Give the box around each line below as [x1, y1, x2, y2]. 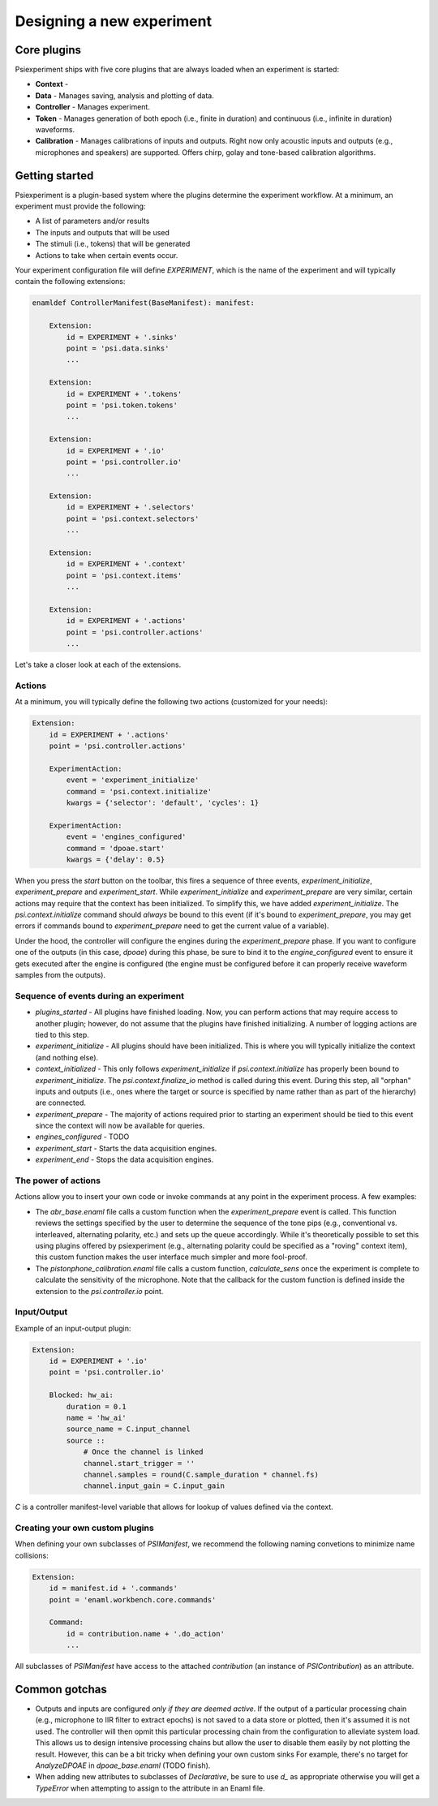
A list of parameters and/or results [35, 216, 150, 226]
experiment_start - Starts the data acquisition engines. [35, 1143, 217, 1153]
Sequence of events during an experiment [15, 990, 184, 1001]
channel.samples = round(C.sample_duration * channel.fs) [83, 1469, 320, 1479]
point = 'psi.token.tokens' [66, 400, 178, 410]
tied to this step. [35, 1030, 89, 1039]
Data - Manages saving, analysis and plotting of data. [35, 90, 214, 101]
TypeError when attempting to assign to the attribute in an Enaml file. [35, 1783, 265, 1793]
